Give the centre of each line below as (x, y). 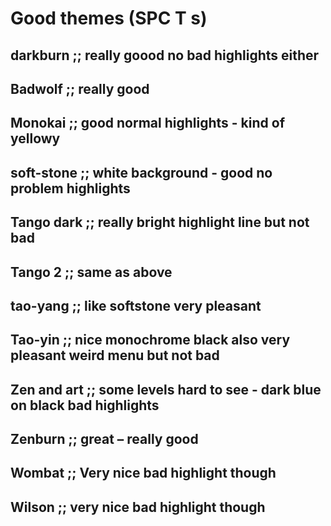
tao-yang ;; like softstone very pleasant (136, 305)
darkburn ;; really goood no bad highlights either (165, 55)
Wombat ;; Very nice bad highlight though (143, 473)
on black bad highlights (85, 405)
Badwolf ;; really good (80, 88)
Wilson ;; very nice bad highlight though (138, 507)
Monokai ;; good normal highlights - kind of (148, 123)
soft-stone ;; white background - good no (141, 172)
